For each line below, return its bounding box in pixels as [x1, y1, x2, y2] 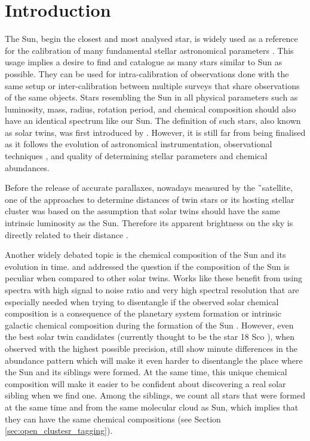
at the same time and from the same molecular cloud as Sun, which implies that [5, 400, 299, 413]
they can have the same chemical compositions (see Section [5, 412, 221, 425]
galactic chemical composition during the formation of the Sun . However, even [5, 318, 294, 331]
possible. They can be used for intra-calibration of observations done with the [5, 67, 289, 80]
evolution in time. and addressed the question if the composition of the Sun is [5, 260, 290, 272]
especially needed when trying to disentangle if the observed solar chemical [5, 295, 279, 308]
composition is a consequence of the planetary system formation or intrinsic [5, 307, 281, 320]
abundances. [5, 161, 50, 174]
